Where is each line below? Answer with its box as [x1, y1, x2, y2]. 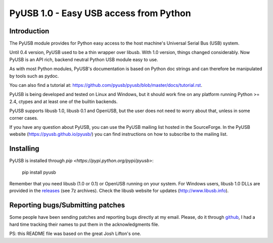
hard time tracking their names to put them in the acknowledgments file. [9, 221, 159, 227]
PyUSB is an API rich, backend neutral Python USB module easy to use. [9, 56, 159, 63]
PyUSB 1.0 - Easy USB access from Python [9, 8, 192, 19]
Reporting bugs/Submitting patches [9, 201, 125, 210]
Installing [9, 144, 40, 153]
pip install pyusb [22, 169, 57, 175]
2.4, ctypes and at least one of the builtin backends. [9, 99, 118, 105]
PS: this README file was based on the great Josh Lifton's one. [9, 230, 142, 237]
